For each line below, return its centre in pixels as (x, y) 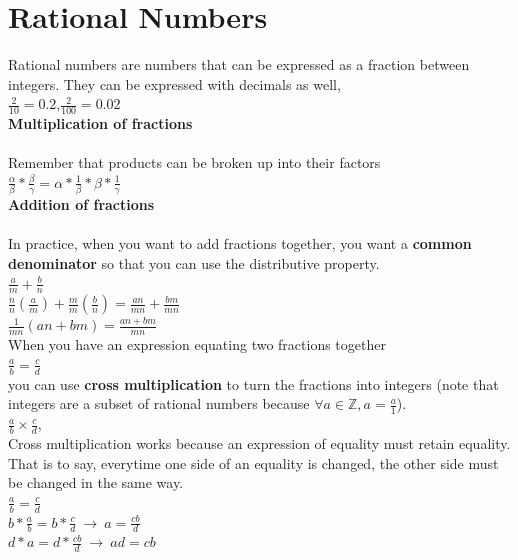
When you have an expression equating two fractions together (197, 344)
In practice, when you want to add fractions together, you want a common (240, 243)
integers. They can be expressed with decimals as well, (174, 83)
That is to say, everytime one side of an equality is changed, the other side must (253, 462)
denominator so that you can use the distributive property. (194, 263)
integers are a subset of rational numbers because (159, 403)
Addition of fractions (81, 204)
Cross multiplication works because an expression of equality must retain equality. (259, 442)
